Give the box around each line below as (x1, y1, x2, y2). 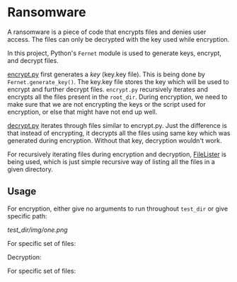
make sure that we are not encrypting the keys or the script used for (7, 100, 207, 108)
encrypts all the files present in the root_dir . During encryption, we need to (7, 93, 228, 101)
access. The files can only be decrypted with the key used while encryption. (7, 35, 230, 43)
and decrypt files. (7, 56, 59, 64)
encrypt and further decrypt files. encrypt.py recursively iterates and (7, 85, 209, 93)
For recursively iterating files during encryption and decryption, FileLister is (7, 150, 226, 158)
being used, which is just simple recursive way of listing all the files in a (7, 157, 216, 166)
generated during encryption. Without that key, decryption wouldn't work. (7, 136, 222, 145)
